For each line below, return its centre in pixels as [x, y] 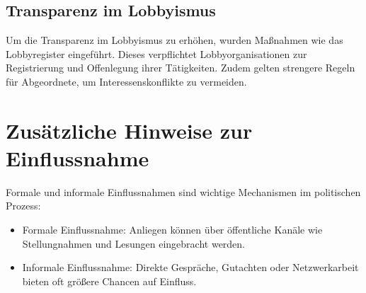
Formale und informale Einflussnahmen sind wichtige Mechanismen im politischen [183, 191]
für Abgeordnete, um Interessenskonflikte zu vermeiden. [126, 81]
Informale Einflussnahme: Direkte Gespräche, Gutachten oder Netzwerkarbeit [190, 267]
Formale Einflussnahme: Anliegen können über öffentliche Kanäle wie [172, 230]
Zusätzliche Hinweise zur [129, 130]
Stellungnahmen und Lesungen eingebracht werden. [134, 243]
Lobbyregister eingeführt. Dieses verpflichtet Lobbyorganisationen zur [156, 53]
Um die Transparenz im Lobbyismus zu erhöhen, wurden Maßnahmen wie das [175, 40]
